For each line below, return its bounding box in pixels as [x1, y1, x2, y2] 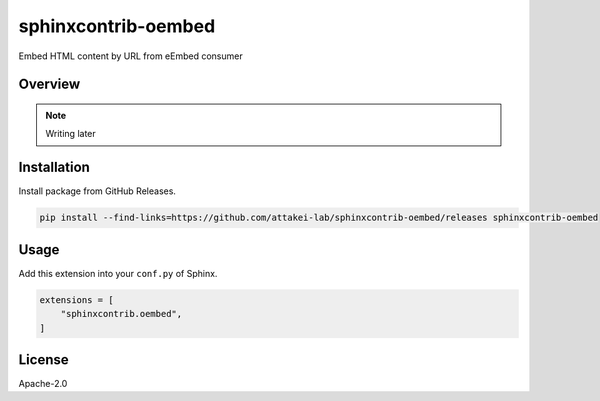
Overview [18, 76, 81, 93]
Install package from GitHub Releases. [18, 185, 177, 197]
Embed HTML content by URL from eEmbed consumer [18, 50, 244, 62]
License [18, 351, 69, 368]
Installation [18, 159, 90, 176]
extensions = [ [39, 294, 114, 305]
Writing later [45, 128, 97, 140]
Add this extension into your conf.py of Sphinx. [18, 267, 218, 279]
